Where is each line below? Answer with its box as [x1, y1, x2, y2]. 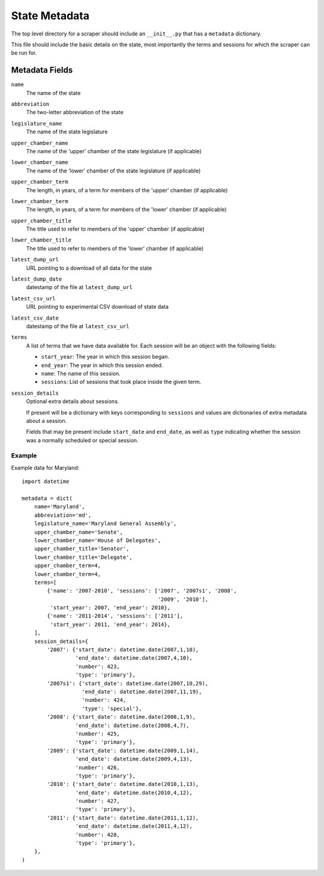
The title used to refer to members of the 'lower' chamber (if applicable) [26, 245, 204, 252]
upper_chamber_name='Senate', [34, 529, 123, 535]
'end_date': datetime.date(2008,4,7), [75, 722, 190, 729]
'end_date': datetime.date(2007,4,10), [75, 655, 193, 662]
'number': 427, [75, 798, 120, 805]
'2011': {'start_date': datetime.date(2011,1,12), [47, 814, 199, 821]
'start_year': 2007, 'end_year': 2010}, [50, 604, 171, 611]
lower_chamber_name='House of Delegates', [34, 537, 161, 544]
